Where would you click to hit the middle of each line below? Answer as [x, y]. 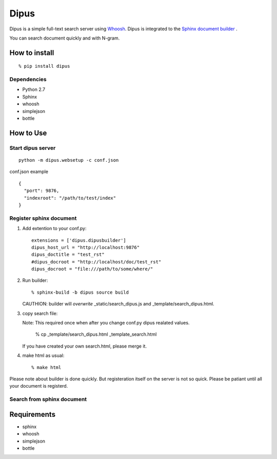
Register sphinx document [43, 218]
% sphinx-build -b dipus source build [80, 292]
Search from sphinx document [48, 399]
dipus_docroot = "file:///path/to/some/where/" [92, 269]
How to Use [28, 133]
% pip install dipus [44, 66]
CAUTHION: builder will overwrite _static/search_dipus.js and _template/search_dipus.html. [118, 304]
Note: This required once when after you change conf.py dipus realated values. [106, 323]
